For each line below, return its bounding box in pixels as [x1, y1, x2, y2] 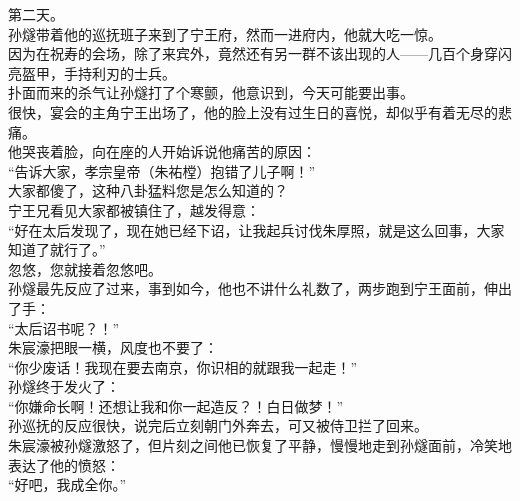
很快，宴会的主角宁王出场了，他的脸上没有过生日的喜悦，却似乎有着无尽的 [8, 101, 498, 122]
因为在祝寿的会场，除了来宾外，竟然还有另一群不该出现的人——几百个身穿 [8, 43, 498, 64]
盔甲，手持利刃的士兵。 [21, 62, 176, 83]
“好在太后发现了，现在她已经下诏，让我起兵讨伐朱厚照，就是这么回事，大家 [8, 219, 505, 240]
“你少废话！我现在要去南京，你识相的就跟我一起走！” [8, 356, 358, 377]
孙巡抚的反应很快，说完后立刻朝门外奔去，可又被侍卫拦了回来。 [8, 415, 428, 436]
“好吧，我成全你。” [8, 474, 127, 495]
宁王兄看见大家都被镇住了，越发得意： [8, 199, 260, 220]
